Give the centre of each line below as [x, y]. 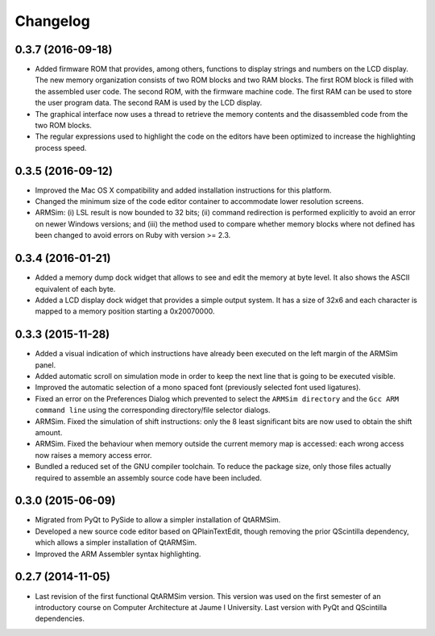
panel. [46, 365]
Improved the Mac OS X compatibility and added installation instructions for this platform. [183, 190]
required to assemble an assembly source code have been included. [148, 478]
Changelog [52, 21]
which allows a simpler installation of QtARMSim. [116, 542]
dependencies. [60, 619]
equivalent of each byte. [75, 289]
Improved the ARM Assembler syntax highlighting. [118, 554]
